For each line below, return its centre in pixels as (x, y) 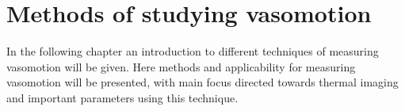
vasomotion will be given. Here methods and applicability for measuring (181, 66)
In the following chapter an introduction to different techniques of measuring (193, 51)
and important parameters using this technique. (122, 97)
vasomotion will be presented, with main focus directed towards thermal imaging (202, 82)
